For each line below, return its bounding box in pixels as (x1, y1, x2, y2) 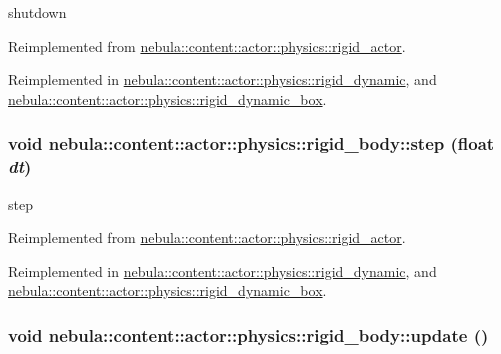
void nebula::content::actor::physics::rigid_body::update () (8, 322, 489, 347)
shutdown (8, 2, 67, 22)
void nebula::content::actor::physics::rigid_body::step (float (8, 131, 495, 156)
